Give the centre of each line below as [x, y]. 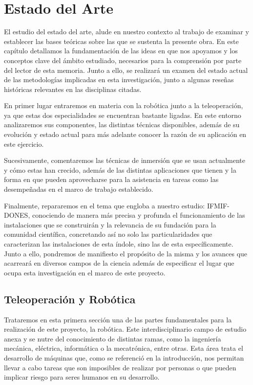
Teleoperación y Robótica [70, 299]
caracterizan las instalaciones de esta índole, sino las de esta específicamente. [119, 244]
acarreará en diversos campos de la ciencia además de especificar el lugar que [119, 263]
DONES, [17, 215]
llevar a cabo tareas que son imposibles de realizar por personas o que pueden [120, 367]
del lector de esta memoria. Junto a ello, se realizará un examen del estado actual [126, 70]
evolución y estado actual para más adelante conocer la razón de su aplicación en [125, 134]
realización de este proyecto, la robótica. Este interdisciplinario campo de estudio [125, 329]
